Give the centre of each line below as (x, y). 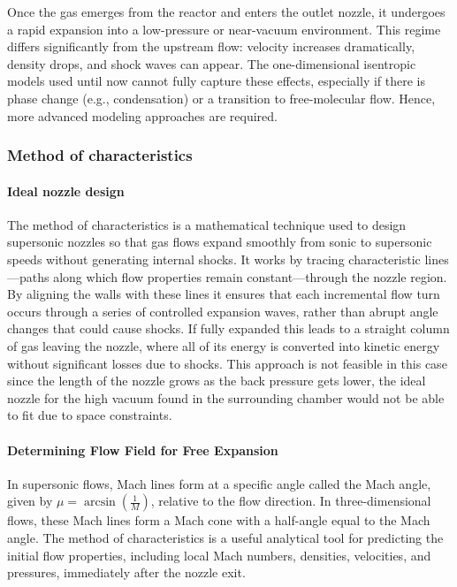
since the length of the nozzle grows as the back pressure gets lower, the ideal (217, 381)
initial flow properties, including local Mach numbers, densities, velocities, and (219, 555)
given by (30, 501)
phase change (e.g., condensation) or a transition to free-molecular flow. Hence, (221, 98)
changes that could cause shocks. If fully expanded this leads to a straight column (228, 328)
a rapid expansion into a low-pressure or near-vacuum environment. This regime (224, 29)
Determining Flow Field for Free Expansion (143, 450)
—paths (28, 276)
